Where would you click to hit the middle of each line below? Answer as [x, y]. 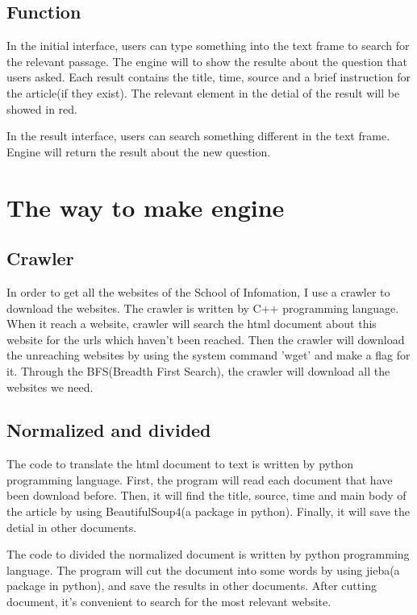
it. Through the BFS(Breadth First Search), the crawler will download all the [198, 370]
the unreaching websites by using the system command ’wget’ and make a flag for [208, 355]
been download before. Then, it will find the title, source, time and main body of [206, 495]
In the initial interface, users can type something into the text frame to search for [208, 46]
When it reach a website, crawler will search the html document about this [192, 324]
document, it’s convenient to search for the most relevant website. [169, 602]
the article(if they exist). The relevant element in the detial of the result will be [203, 92]
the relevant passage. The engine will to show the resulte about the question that [207, 61]
